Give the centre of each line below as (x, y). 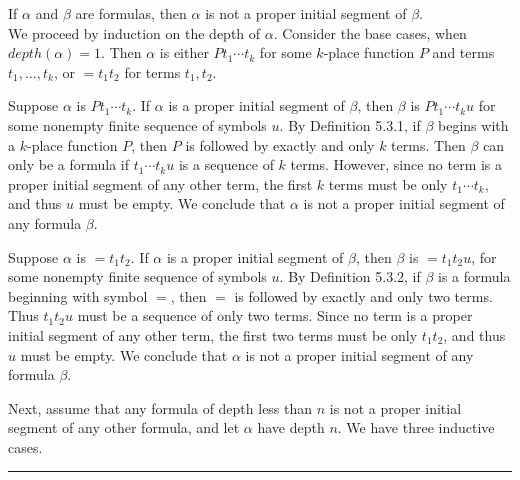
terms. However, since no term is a (396, 164)
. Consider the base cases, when (370, 32)
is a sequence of (226, 164)
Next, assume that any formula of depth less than (160, 407)
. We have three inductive (416, 427)
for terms (152, 71)
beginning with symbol (78, 295)
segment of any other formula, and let (124, 427)
